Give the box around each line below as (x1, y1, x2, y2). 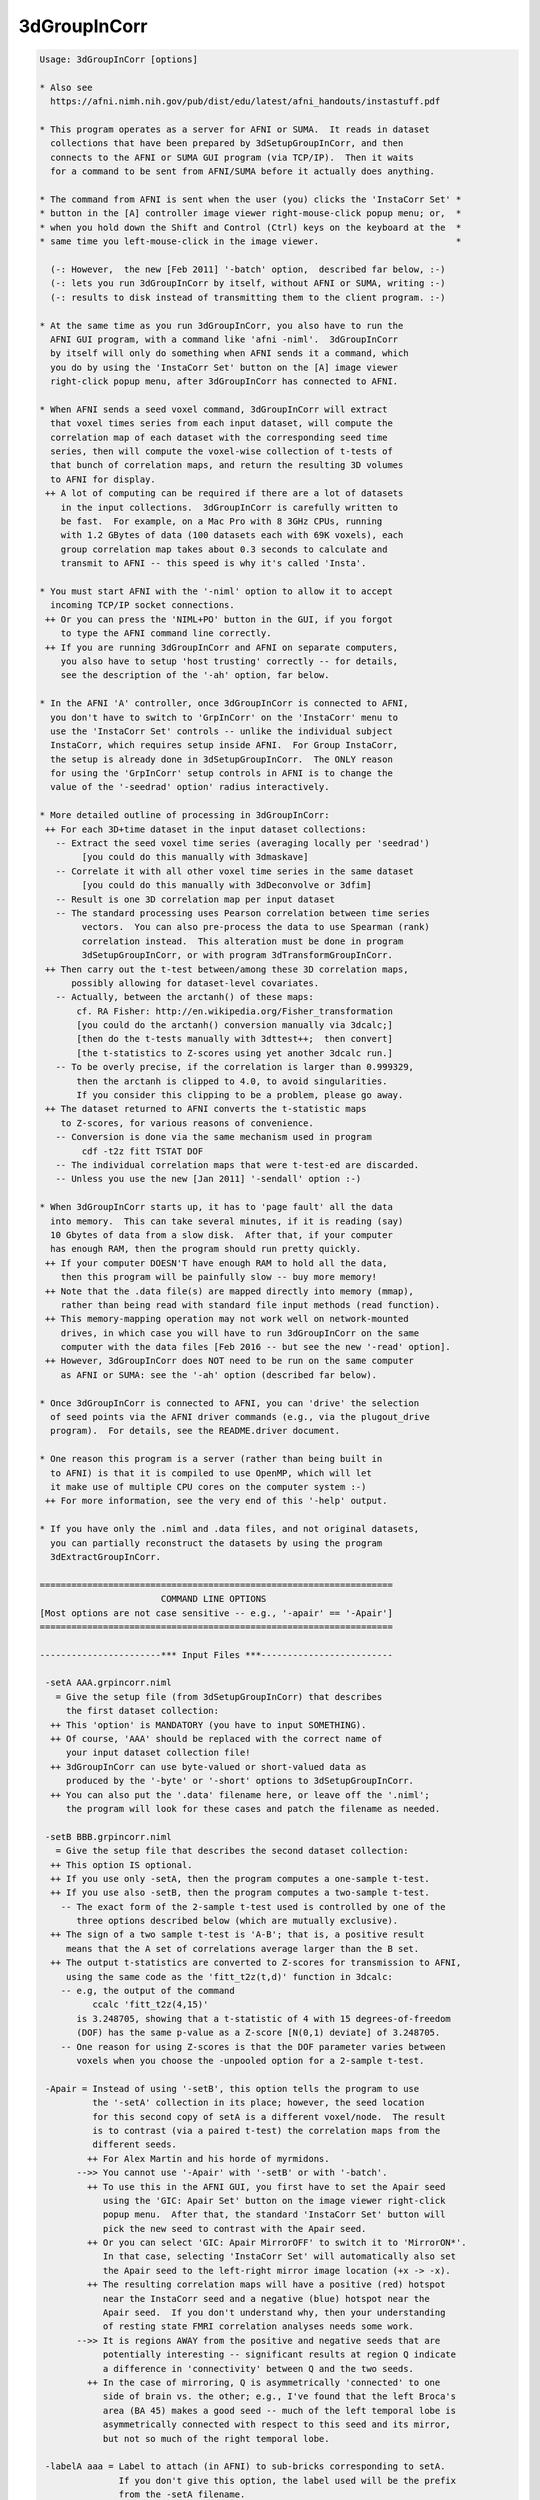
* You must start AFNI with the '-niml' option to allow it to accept (39, 585, 394, 597)
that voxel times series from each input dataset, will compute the (50, 418, 394, 429)
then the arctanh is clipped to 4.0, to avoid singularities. (76, 1075, 388, 1087)
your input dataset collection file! (65, 1747, 251, 1759)
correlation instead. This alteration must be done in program (81, 935, 404, 947)
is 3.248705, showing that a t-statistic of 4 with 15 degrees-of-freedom (76, 2013, 452, 2024)
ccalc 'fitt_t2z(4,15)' (91, 1999, 209, 2010)
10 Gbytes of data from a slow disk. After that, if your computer (50, 1229, 394, 1240)
